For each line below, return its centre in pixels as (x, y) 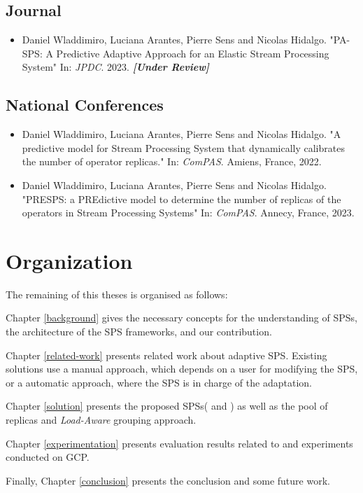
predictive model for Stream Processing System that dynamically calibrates (183, 147)
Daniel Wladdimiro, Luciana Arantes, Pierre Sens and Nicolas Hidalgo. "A (181, 134)
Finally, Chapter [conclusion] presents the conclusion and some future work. (168, 480)
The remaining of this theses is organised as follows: (117, 294)
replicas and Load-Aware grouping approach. (101, 420)
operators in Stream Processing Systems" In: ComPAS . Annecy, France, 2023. (188, 213)
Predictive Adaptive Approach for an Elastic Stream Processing (193, 53)
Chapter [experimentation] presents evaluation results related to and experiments (179, 443)
